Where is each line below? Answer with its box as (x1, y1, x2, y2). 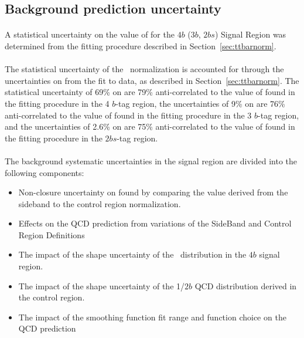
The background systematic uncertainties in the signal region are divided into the (5, 154, 298, 167)
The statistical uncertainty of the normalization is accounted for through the (5, 63, 284, 75)
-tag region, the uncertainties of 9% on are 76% (115, 97, 285, 109)
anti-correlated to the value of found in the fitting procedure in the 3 (5, 109, 252, 121)
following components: (5, 166, 84, 178)
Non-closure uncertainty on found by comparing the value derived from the (18, 186, 288, 198)
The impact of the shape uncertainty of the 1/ (18, 279, 185, 292)
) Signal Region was (214, 28, 286, 40)
